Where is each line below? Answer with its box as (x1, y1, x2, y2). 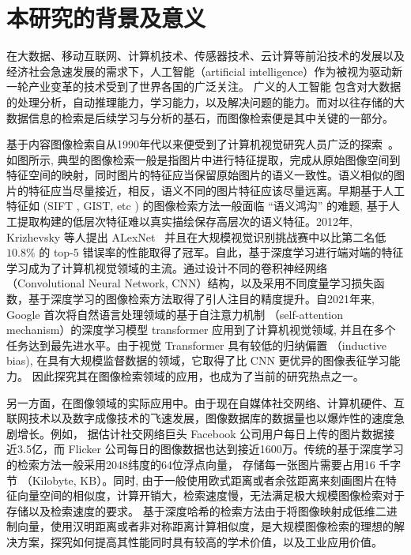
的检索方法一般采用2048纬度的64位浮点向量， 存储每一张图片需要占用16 (6, 456, 375, 472)
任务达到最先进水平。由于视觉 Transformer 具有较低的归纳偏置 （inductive (6, 336, 386, 353)
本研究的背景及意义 (6, 2, 206, 34)
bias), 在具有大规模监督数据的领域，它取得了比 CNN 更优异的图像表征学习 (6, 352, 390, 369)
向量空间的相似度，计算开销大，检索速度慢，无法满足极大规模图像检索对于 (17, 487, 405, 504)
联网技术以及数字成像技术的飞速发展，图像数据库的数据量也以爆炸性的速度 (6, 410, 394, 426)
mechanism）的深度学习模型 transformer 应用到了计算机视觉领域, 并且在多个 (6, 321, 396, 338)
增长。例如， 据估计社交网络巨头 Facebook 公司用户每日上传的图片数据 (17, 425, 384, 441)
